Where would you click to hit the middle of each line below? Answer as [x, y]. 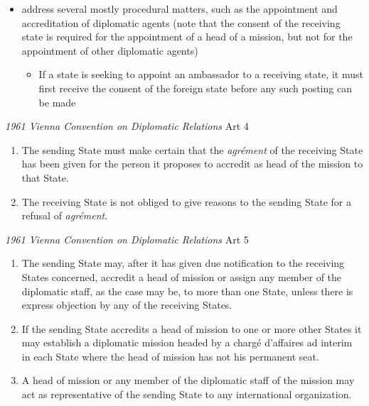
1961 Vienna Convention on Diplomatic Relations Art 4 [127, 126]
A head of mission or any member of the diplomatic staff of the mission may [188, 380]
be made [57, 102]
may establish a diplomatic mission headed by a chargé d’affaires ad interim [187, 342]
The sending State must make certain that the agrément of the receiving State [192, 149]
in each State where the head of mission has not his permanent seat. [170, 356]
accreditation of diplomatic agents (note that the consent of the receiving [181, 22]
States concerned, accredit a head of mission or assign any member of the [182, 276]
